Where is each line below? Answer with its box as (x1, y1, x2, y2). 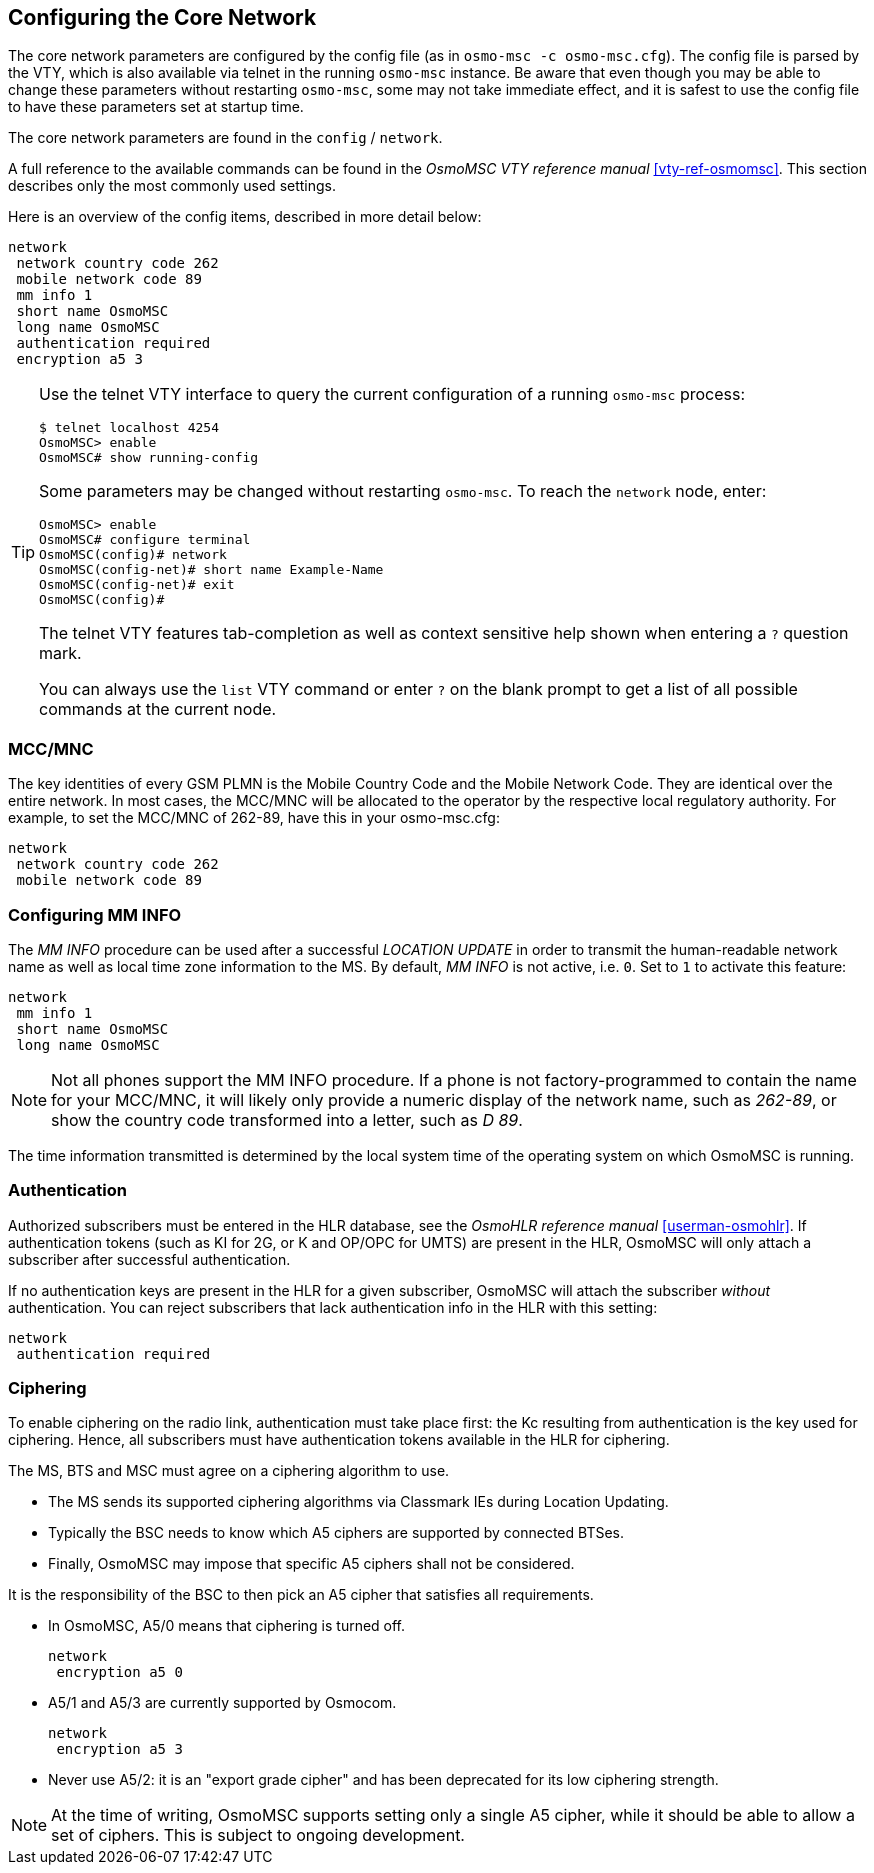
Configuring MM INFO (8, 904, 182, 925)
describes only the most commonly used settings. (8, 177, 337, 195)
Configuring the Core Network (8, 5, 317, 30)
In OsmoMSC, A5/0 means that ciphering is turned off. (48, 1617, 406, 1635)
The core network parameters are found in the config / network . (8, 129, 443, 147)
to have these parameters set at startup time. (8, 98, 304, 116)
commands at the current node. (39, 699, 277, 720)
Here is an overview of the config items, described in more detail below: (8, 208, 482, 226)
